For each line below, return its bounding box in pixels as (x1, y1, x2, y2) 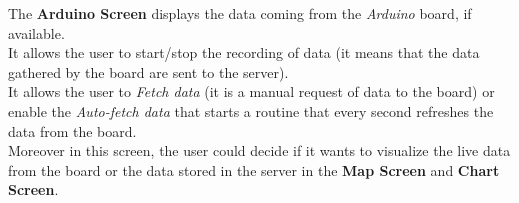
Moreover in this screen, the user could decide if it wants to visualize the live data (8, 140, 511, 161)
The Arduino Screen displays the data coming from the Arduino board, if (8, 3, 472, 23)
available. (8, 22, 65, 43)
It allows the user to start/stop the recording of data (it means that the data (8, 42, 480, 63)
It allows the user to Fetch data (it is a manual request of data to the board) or (8, 81, 495, 102)
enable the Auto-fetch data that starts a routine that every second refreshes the (8, 100, 494, 121)
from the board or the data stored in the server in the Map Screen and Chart (8, 159, 500, 180)
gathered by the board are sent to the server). (8, 61, 289, 82)
